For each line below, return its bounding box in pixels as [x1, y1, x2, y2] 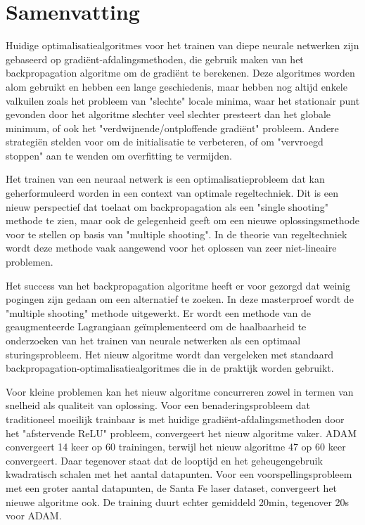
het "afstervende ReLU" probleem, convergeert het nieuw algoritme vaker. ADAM [6, 425, 357, 440]
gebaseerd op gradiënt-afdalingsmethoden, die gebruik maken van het [6, 51, 304, 66]
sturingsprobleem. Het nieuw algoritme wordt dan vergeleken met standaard [6, 346, 333, 361]
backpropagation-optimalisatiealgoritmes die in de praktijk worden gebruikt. [6, 361, 334, 375]
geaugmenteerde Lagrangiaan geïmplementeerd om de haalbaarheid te [6, 319, 307, 334]
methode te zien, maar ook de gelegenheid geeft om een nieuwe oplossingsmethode [6, 213, 360, 228]
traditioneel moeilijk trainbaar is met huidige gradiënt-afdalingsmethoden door [6, 411, 345, 426]
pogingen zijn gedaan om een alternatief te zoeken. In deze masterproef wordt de [6, 292, 354, 306]
